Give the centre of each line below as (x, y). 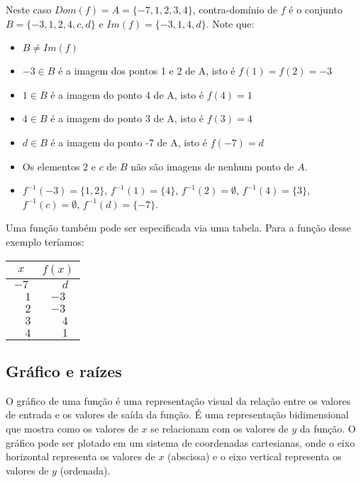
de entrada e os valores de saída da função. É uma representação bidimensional (177, 414)
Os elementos (51, 166)
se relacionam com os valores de (220, 428)
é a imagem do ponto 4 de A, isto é (127, 94)
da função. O (328, 428)
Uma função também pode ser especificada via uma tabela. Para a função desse (179, 228)
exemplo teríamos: (45, 241)
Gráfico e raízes (64, 370)
